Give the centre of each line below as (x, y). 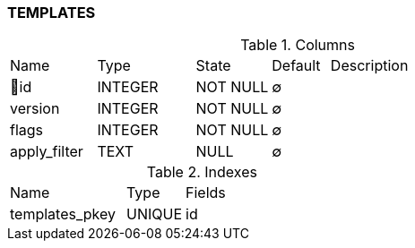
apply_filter (47, 152)
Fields (206, 193)
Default (296, 66)
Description (369, 66)
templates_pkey (63, 214)
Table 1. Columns (298, 45)
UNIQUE (155, 214)
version (35, 109)
